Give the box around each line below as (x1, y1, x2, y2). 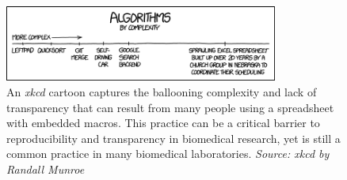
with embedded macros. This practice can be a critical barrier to (6, 114, 320, 131)
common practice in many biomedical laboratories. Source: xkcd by (6, 145, 330, 162)
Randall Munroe (6, 160, 85, 177)
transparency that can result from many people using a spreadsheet (6, 99, 334, 115)
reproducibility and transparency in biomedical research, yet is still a (6, 129, 341, 146)
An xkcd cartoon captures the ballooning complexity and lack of (6, 84, 317, 100)
